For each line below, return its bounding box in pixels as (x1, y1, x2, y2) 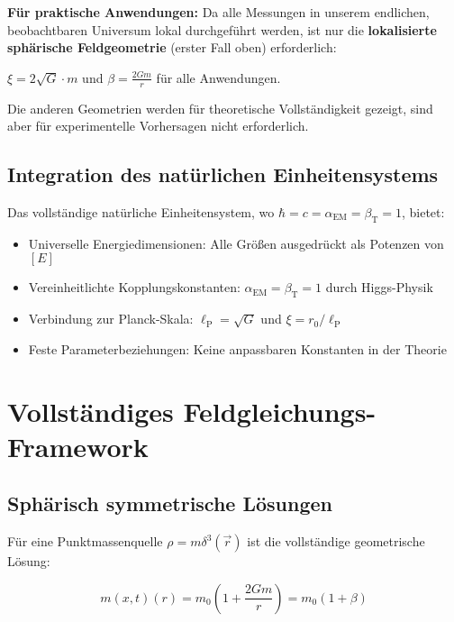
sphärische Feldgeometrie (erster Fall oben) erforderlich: (7, 38, 337, 57)
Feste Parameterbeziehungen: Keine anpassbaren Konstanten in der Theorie (28, 339, 447, 358)
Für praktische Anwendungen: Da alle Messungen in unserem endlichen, (7, 3, 430, 21)
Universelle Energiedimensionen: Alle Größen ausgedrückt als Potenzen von (28, 233, 444, 252)
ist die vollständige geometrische (247, 532, 425, 551)
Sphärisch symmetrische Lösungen (7, 489, 332, 517)
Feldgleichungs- (183, 392, 377, 429)
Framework (7, 427, 149, 464)
